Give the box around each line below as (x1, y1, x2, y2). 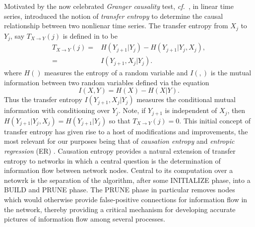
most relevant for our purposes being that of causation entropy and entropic (4, 136, 235, 146)
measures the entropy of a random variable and (44, 67, 188, 78)
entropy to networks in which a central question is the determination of (4, 155, 221, 166)
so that (109, 115, 130, 125)
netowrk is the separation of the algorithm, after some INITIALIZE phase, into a (4, 174, 251, 185)
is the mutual (210, 67, 252, 78)
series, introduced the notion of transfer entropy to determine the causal (4, 10, 223, 21)
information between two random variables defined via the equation (4, 77, 209, 87)
